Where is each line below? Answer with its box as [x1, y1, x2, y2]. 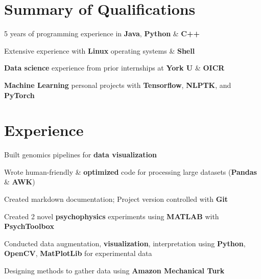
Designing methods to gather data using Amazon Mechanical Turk [4, 265, 225, 275]
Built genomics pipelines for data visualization [4, 149, 157, 160]
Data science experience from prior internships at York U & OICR [4, 62, 225, 73]
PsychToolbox [4, 221, 54, 231]
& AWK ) [4, 176, 35, 187]
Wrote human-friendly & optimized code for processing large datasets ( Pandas [4, 166, 257, 177]
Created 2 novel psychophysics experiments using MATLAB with [4, 211, 219, 221]
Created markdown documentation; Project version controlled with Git [4, 194, 228, 204]
